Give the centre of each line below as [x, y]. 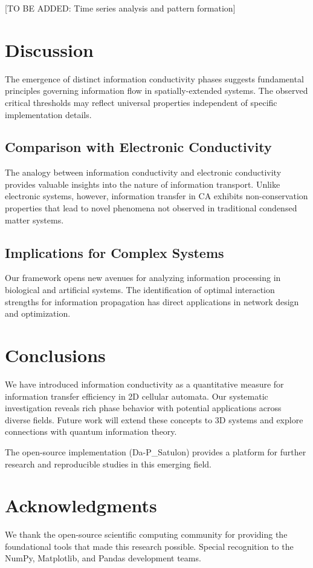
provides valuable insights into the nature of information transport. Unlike [143, 184]
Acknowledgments [81, 505]
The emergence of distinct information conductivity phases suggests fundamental [154, 78]
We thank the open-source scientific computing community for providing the [146, 534]
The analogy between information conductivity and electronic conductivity [143, 172]
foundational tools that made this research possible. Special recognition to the [149, 546]
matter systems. [34, 220]
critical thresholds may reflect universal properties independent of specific [141, 102]
